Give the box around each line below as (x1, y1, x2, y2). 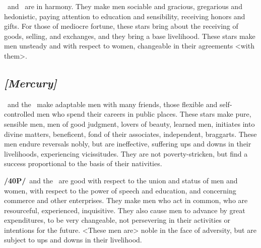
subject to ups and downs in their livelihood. (4, 234, 142, 245)
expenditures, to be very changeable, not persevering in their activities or (4, 215, 230, 225)
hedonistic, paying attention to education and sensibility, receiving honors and (4, 11, 245, 21)
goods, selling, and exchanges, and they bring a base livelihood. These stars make (4, 30, 255, 41)
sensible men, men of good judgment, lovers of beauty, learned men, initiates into (4, 118, 255, 129)
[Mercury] (4, 75, 57, 90)
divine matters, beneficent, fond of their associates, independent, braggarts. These (4, 128, 257, 139)
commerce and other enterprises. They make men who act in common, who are (4, 195, 248, 206)
